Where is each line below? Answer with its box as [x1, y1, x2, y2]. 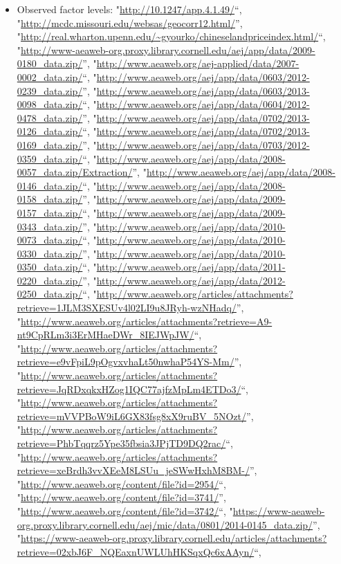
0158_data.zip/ [17, 192, 83, 206]
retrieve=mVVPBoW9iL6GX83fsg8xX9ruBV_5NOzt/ [17, 408, 247, 423]
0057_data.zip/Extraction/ [17, 165, 133, 179]
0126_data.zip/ [17, 124, 83, 138]
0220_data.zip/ [17, 273, 83, 287]
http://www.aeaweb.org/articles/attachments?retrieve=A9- [21, 313, 273, 328]
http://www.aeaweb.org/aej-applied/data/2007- [96, 56, 299, 71]
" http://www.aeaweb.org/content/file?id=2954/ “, [17, 476, 226, 491]
